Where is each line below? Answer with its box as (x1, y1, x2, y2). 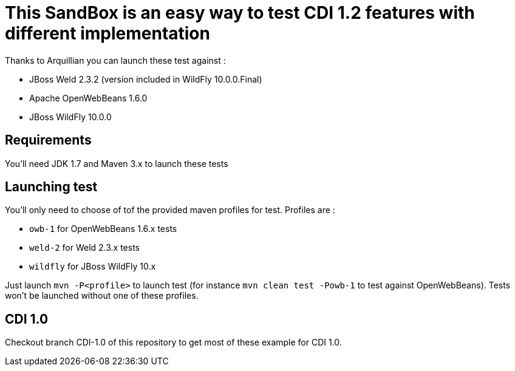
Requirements (5, 132, 92, 148)
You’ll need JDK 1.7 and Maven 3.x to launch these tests (5, 158, 228, 169)
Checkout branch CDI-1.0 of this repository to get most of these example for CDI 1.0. (5, 337, 342, 348)
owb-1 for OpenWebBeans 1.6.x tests (29, 223, 177, 234)
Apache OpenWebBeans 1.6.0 (29, 92, 148, 103)
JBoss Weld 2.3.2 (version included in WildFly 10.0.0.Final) (29, 73, 262, 84)
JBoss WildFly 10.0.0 (29, 111, 112, 122)
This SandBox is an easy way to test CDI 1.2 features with (5, 2, 475, 23)
